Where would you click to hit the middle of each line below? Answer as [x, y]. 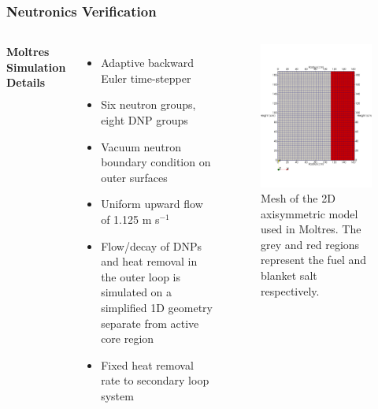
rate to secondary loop [155, 380]
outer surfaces [134, 177]
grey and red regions [310, 244]
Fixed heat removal [147, 364]
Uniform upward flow [152, 204]
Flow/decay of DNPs [151, 245]
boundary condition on [156, 162]
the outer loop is [141, 276]
